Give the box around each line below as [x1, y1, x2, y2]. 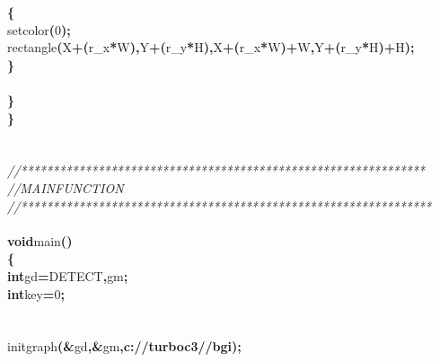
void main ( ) [7, 231, 73, 250]
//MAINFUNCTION [7, 178, 124, 197]
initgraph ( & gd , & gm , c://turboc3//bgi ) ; [7, 337, 242, 356]
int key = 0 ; [7, 284, 65, 303]
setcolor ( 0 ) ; [7, 20, 71, 39]
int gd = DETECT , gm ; [7, 266, 128, 285]
